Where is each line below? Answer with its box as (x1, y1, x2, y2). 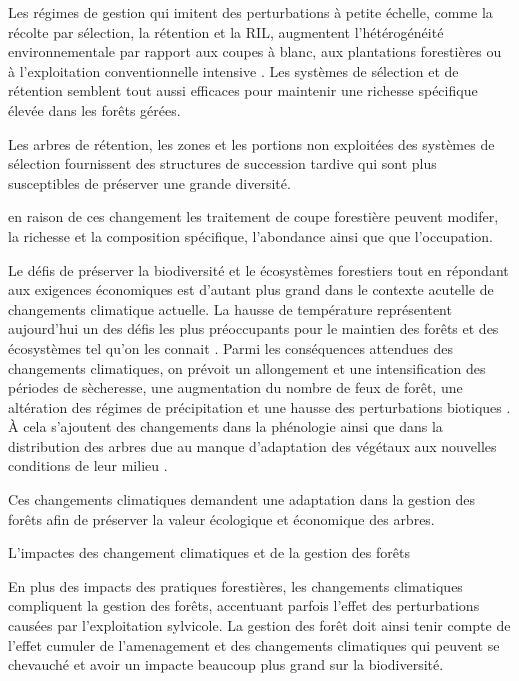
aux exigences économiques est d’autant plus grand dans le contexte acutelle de (8, 279, 494, 300)
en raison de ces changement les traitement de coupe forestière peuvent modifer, (8, 206, 499, 227)
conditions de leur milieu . (8, 455, 168, 476)
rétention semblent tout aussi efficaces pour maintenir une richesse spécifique (8, 80, 478, 101)
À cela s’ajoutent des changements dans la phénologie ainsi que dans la (8, 416, 443, 437)
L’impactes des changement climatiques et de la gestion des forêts (8, 542, 410, 563)
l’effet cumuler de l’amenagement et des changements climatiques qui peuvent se (8, 634, 500, 655)
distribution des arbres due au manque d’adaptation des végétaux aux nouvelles (8, 435, 497, 456)
